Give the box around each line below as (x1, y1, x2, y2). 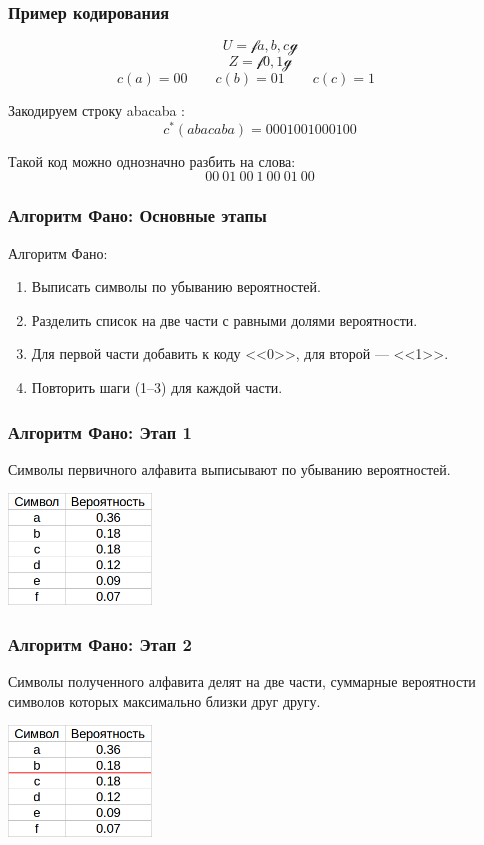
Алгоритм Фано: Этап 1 (8, 419, 192, 444)
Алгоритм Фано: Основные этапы (8, 203, 267, 228)
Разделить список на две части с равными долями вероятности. (31, 309, 418, 330)
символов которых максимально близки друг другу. (8, 690, 321, 711)
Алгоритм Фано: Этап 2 (8, 632, 192, 656)
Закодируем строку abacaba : (8, 100, 186, 121)
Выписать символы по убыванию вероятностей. (31, 276, 321, 297)
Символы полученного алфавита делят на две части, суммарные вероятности (8, 671, 476, 692)
